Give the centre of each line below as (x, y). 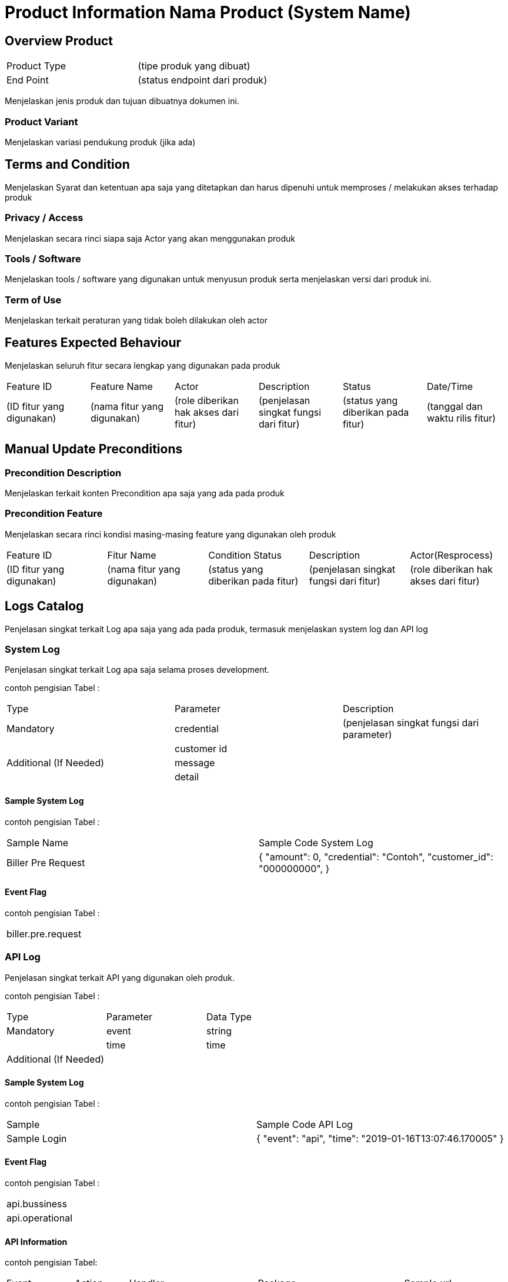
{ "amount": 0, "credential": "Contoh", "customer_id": (376, 857)
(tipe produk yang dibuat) (194, 66)
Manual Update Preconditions (94, 449)
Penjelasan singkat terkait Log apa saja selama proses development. (137, 670)
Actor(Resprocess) (452, 555)
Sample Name (38, 842)
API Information (36, 1241)
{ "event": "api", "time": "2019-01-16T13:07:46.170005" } (380, 1138)
